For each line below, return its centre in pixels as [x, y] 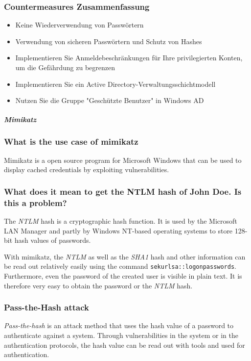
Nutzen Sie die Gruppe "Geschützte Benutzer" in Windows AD [110, 100]
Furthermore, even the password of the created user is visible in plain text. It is [123, 276]
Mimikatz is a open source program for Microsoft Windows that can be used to [123, 160]
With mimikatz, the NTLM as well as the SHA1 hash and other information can [125, 256]
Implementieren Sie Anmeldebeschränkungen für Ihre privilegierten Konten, [129, 58]
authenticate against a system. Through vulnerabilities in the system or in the [121, 335]
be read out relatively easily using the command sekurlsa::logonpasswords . [120, 266]
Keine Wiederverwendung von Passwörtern [80, 25]
